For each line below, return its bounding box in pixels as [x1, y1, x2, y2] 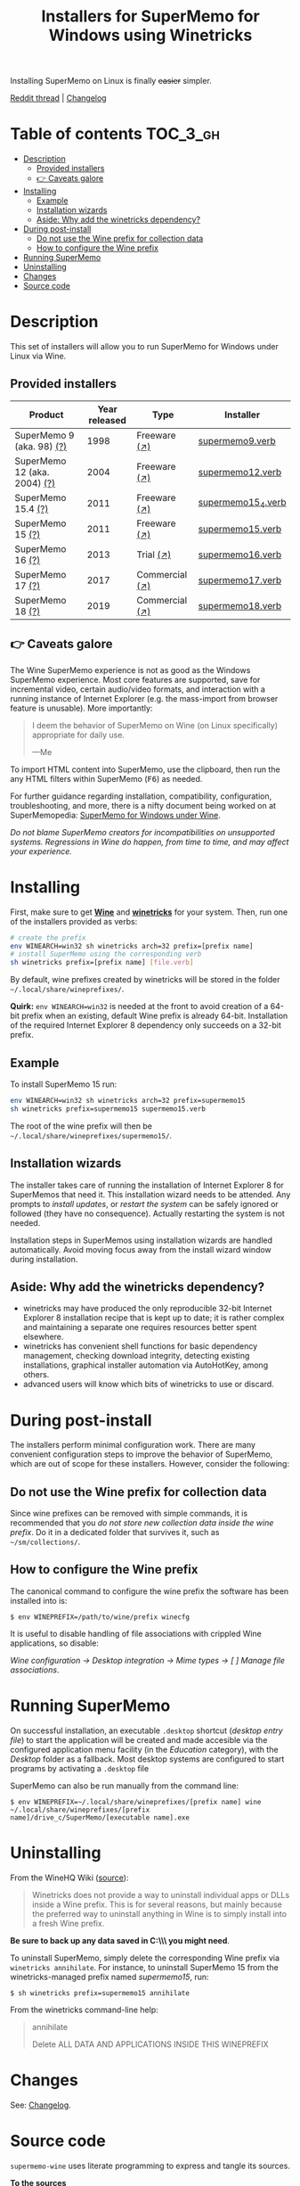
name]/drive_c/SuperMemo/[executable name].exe [10, 1812, 191, 1822]
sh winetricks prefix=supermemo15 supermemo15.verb [10, 1104, 206, 1114]
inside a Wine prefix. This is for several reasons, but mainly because [31, 1899, 283, 1910]
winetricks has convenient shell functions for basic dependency [22, 1341, 258, 1352]
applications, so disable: [10, 1638, 99, 1648]
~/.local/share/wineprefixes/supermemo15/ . [10, 1130, 173, 1140]
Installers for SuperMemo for [40, 6, 261, 27]
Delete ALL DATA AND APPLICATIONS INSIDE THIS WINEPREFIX [31, 2039, 270, 2050]
